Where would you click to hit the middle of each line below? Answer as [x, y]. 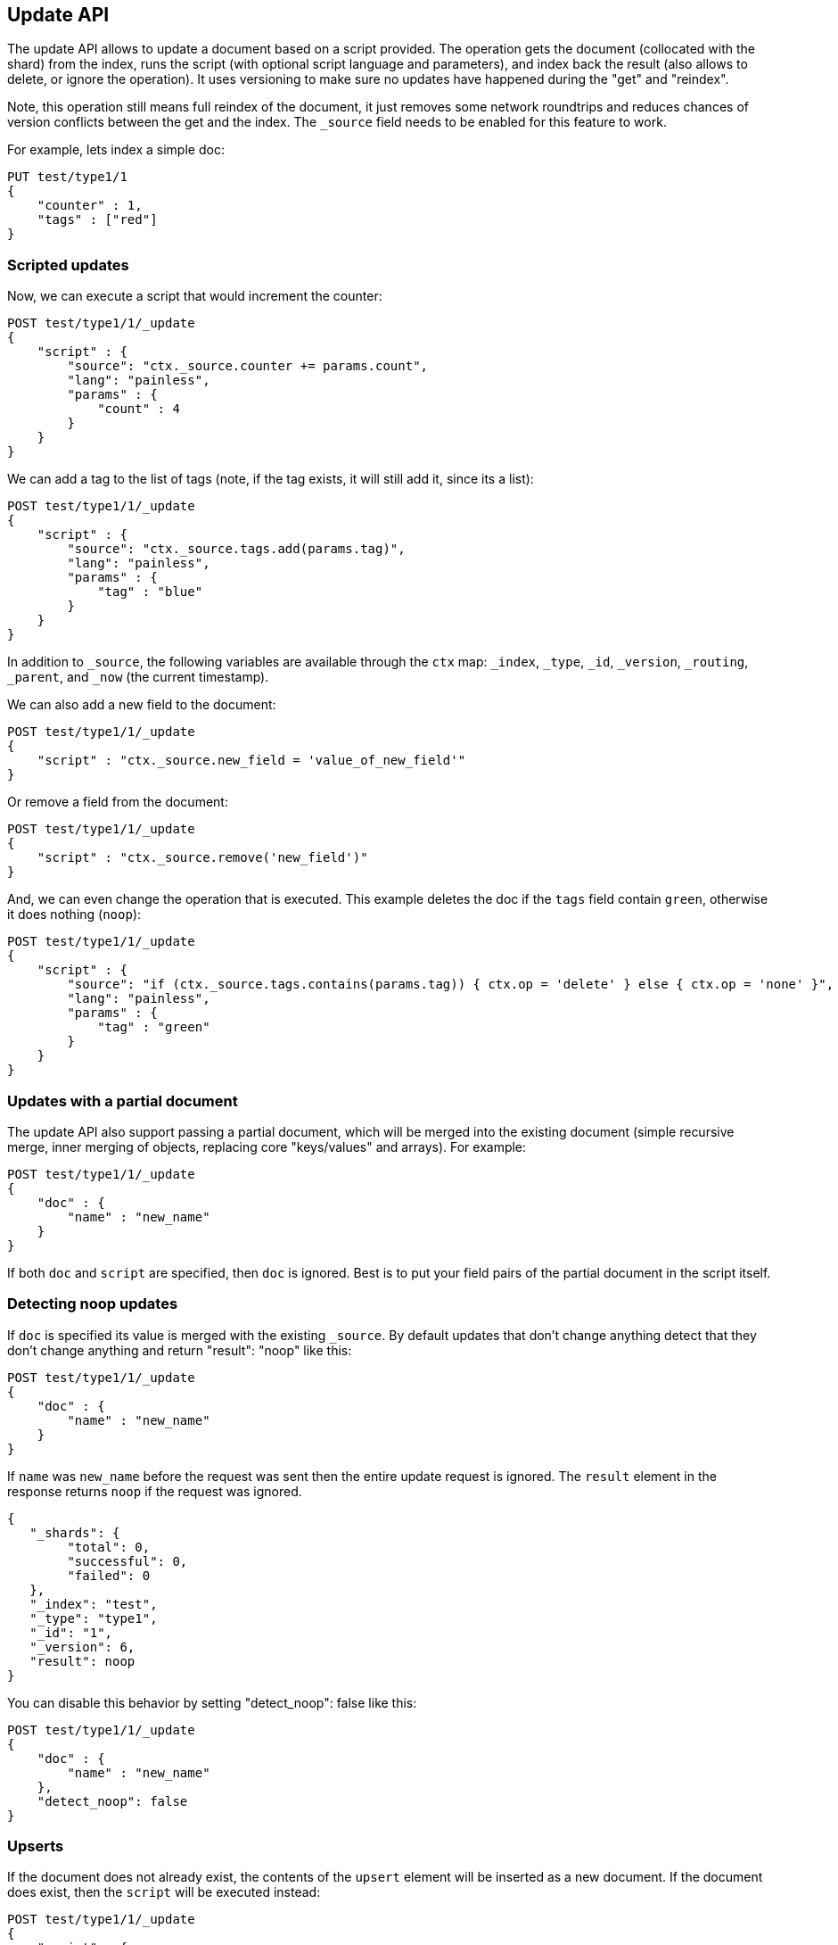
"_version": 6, [82, 1647]
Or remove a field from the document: [118, 802]
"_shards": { [75, 1532]
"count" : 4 [139, 409]
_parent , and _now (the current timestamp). [138, 677]
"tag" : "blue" [150, 592]
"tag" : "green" [154, 1027]
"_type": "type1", [94, 1618]
